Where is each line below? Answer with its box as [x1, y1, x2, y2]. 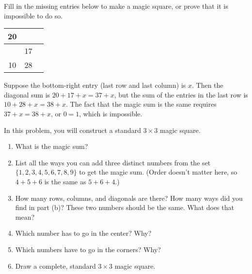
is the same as [44, 176, 86, 186]
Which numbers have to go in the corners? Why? [15, 244, 161, 254]
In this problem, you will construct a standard [4, 125, 142, 135]
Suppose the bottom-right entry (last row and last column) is [4, 80, 186, 90]
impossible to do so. [4, 10, 63, 20]
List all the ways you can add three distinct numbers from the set [15, 157, 211, 167]
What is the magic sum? [15, 141, 88, 151]
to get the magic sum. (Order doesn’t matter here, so [79, 167, 237, 177]
